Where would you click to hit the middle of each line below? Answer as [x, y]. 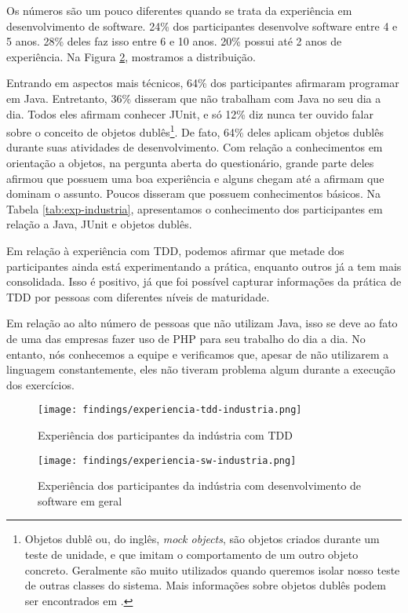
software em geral [80, 500]
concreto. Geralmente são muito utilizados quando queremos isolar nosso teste [212, 569]
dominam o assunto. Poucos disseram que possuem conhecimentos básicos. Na [193, 193]
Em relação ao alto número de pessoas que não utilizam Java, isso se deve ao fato [202, 323]
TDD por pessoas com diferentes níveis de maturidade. [138, 296]
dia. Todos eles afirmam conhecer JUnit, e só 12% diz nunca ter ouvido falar [190, 113]
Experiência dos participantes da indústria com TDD [165, 434]
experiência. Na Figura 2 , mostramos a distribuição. [131, 56]
